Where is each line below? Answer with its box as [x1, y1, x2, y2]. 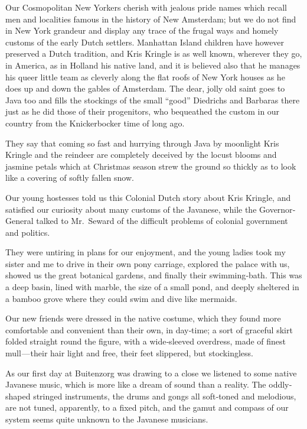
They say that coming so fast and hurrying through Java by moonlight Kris [5, 136, 279, 149]
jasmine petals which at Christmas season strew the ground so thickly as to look [5, 160, 296, 172]
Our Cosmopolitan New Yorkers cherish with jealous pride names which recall [5, 1, 287, 13]
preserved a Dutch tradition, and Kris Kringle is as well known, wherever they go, [5, 47, 302, 60]
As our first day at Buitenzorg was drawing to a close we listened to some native [5, 366, 297, 379]
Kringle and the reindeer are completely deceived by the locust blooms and [5, 148, 277, 161]
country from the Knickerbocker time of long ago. [5, 116, 185, 129]
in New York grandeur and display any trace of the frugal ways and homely [5, 24, 279, 37]
